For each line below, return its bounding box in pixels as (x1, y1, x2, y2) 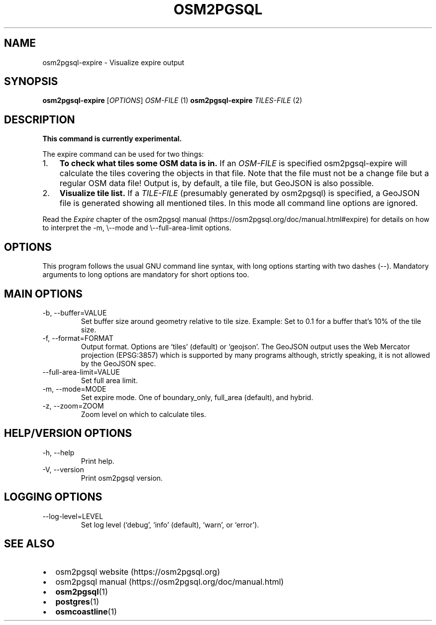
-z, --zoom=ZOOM (42, 401, 104, 410)
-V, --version (42, 465, 84, 474)
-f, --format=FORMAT (42, 333, 113, 342)
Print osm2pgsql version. (81, 473, 163, 482)
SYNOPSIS (4, 75, 58, 88)
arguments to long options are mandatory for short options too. (42, 270, 249, 279)
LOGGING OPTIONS (4, 491, 103, 504)
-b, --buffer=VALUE (42, 308, 107, 317)
